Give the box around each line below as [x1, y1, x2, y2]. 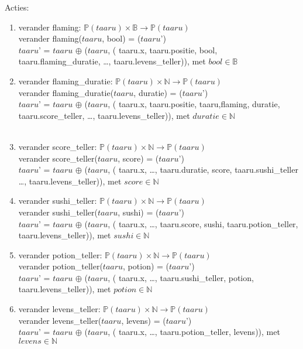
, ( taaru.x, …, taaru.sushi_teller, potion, [108, 271, 254, 283]
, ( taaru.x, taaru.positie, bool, [108, 43, 218, 56]
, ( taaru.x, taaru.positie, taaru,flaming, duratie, [108, 98, 280, 110]
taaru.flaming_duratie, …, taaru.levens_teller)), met [18, 55, 206, 67]
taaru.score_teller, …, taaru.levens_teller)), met [18, 109, 190, 121]
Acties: [5, 1, 29, 13]
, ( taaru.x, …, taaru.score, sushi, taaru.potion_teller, [108, 217, 298, 230]
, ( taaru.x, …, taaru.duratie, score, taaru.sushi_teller [108, 163, 298, 176]
